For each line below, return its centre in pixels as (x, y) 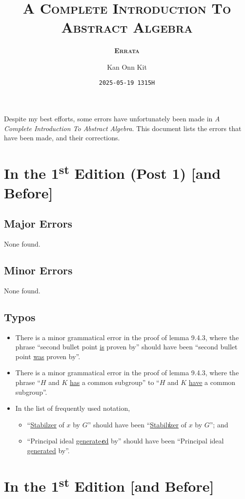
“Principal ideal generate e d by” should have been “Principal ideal (125, 441)
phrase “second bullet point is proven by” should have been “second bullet (126, 347)
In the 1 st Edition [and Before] (109, 485)
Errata (127, 50)
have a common (212, 382)
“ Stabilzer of (46, 424)
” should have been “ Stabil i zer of (137, 424)
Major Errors (38, 223)
